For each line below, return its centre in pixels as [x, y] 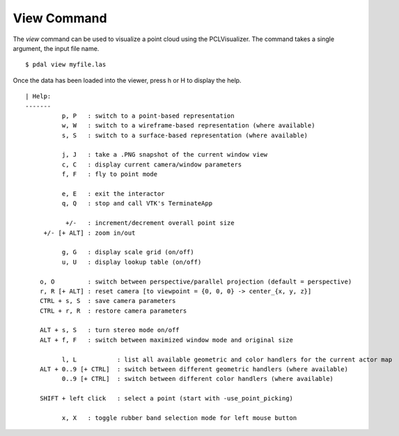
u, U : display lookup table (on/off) [132, 262]
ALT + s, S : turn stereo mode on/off [110, 330]
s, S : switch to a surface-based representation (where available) [185, 135]
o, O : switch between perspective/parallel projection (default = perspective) [196, 281]
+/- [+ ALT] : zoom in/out [89, 233]
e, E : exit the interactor [113, 194]
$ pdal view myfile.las [66, 65]
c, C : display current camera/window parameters [152, 164]
